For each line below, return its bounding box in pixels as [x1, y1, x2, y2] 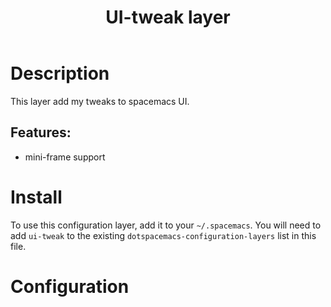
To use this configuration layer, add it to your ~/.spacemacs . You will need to [10, 219, 322, 231]
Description [10, 62, 110, 85]
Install [10, 186, 63, 208]
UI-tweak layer [105, 6, 231, 29]
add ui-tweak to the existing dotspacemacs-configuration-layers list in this [10, 229, 317, 241]
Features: [10, 124, 72, 141]
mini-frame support [24, 151, 106, 163]
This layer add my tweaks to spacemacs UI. [10, 95, 190, 107]
